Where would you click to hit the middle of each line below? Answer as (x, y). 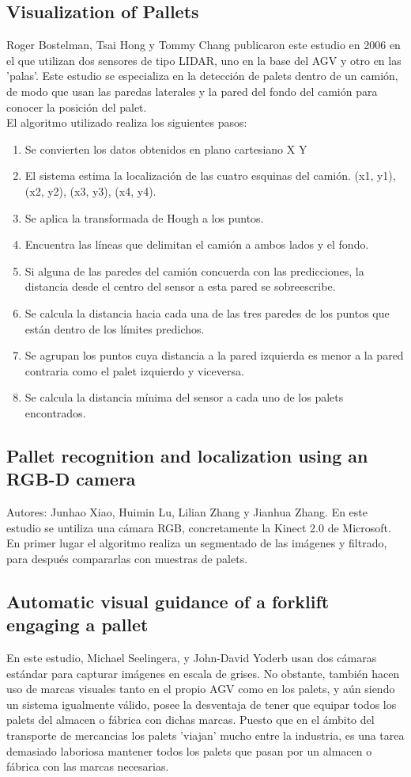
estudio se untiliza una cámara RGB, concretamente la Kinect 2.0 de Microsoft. (199, 527)
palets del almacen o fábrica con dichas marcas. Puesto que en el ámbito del (190, 720)
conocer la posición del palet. (77, 107)
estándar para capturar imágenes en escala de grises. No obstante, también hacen (203, 673)
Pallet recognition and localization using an (187, 455)
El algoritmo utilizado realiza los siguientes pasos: (127, 122)
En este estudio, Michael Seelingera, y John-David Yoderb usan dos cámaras (192, 658)
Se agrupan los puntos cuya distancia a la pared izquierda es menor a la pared (214, 355)
